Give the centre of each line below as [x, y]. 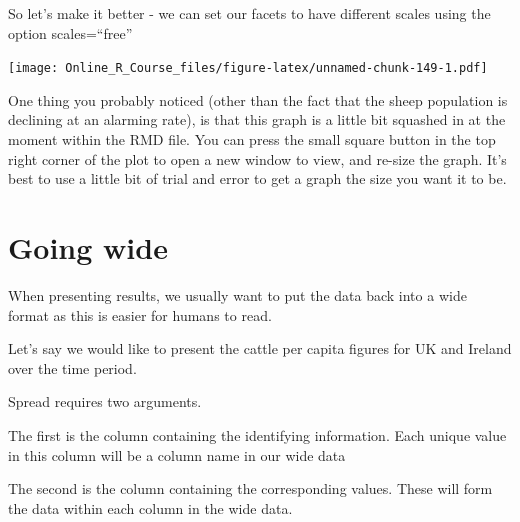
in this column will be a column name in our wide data [177, 454]
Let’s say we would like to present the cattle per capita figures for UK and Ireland [260, 348]
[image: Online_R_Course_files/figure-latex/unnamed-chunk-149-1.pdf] [248, 68]
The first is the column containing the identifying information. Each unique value [257, 434]
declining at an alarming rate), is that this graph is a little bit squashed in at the [257, 119]
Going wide [88, 247]
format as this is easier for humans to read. [140, 314]
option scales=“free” [70, 32]
